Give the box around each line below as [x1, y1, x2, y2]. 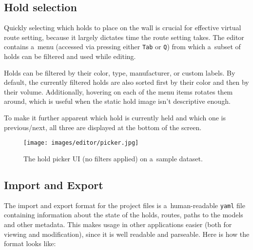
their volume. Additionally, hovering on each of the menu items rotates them [4, 86, 233, 96]
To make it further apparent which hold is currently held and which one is [4, 113, 226, 123]
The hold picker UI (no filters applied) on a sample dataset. [23, 153, 203, 163]
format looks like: [4, 238, 56, 249]
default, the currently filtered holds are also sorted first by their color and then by [4, 77, 249, 87]
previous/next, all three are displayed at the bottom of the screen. [4, 122, 202, 132]
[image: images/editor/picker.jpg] [23, 139, 139, 147]
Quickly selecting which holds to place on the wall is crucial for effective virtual [4, 22, 241, 33]
